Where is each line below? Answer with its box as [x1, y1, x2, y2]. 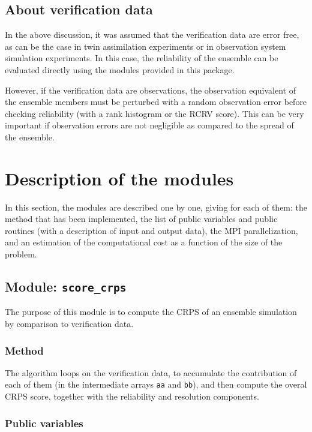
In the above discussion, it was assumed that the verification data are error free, [5, 28, 299, 41]
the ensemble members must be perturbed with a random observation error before [5, 95, 307, 108]
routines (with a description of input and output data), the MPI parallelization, [5, 224, 298, 236]
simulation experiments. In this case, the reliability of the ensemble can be [5, 52, 278, 64]
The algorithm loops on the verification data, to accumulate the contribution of [5, 366, 297, 379]
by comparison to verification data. [5, 317, 134, 330]
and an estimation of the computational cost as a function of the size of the [5, 236, 283, 248]
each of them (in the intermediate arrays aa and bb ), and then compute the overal [5, 378, 307, 391]
